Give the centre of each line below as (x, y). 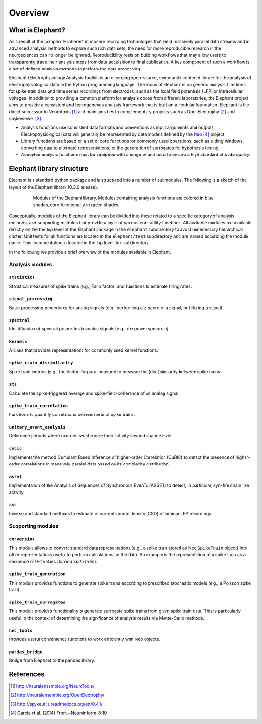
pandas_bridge (26, 652)
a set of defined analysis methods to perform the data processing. (75, 69)
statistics (22, 277)
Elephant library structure (49, 168)
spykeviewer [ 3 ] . (26, 119)
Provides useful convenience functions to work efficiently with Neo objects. (84, 639)
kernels (18, 342)
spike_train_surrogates (37, 602)
